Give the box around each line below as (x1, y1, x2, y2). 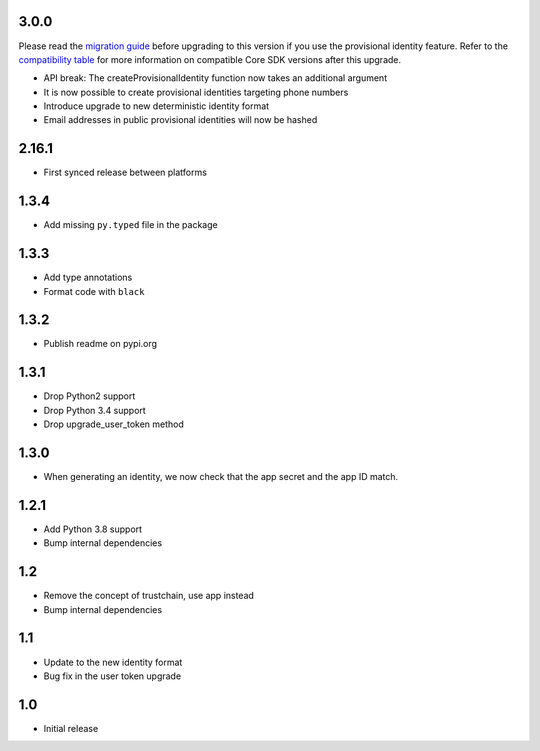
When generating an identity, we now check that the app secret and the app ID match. (43, 471, 399, 483)
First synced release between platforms (43, 166, 207, 179)
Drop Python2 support (43, 390, 136, 402)
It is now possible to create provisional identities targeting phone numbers (43, 86, 349, 98)
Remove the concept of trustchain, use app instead (43, 590, 255, 602)
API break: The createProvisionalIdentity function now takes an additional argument (43, 72, 388, 84)
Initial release (43, 722, 99, 734)
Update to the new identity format (43, 656, 183, 668)
